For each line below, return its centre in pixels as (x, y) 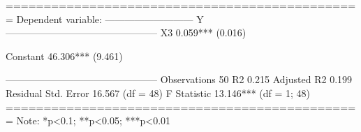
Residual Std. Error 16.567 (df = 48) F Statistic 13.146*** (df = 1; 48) (158, 93)
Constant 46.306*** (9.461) (64, 56)
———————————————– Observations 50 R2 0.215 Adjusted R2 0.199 (179, 79)
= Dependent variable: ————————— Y (105, 19)
